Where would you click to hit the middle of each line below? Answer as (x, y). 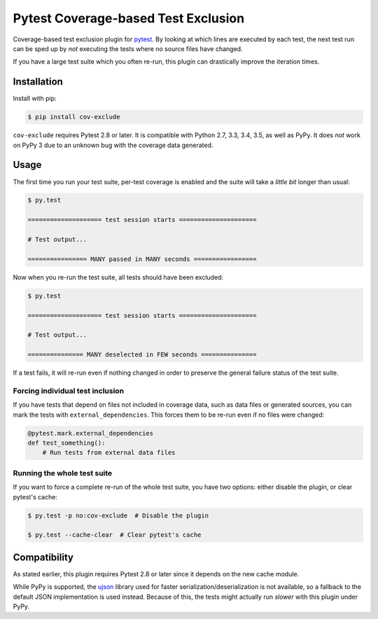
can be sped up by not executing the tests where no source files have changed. (128, 48)
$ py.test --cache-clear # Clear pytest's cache (114, 535)
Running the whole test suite (63, 473)
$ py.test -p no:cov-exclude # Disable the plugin (118, 515)
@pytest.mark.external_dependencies (91, 433)
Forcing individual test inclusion (69, 391)
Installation (38, 82)
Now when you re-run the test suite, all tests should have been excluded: (118, 277)
